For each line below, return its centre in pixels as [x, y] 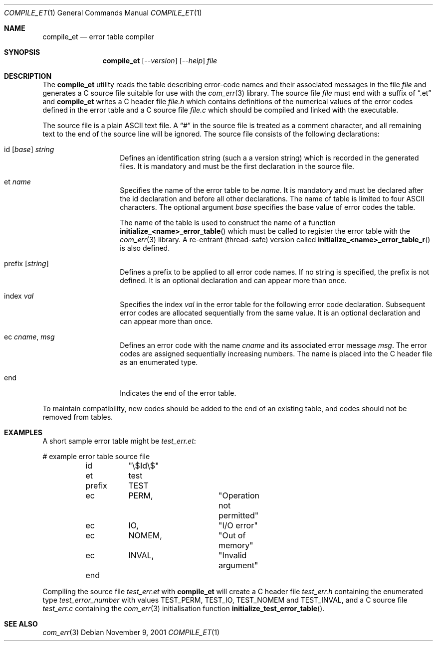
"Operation [239, 495]
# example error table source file [96, 456]
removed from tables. [78, 417]
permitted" [238, 515]
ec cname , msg [29, 337]
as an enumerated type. [159, 362]
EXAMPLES [23, 432]
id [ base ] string [29, 149]
